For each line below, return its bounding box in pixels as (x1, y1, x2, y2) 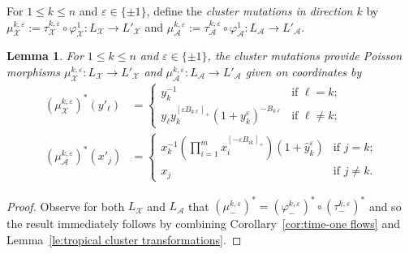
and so (368, 197, 402, 214)
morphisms (6, 62, 61, 80)
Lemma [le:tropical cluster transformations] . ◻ (6, 230, 242, 248)
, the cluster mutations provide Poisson (207, 47, 403, 64)
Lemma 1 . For (6, 47, 84, 64)
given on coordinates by (245, 62, 362, 80)
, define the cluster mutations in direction (146, 2, 353, 19)
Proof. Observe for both (6, 197, 125, 214)
